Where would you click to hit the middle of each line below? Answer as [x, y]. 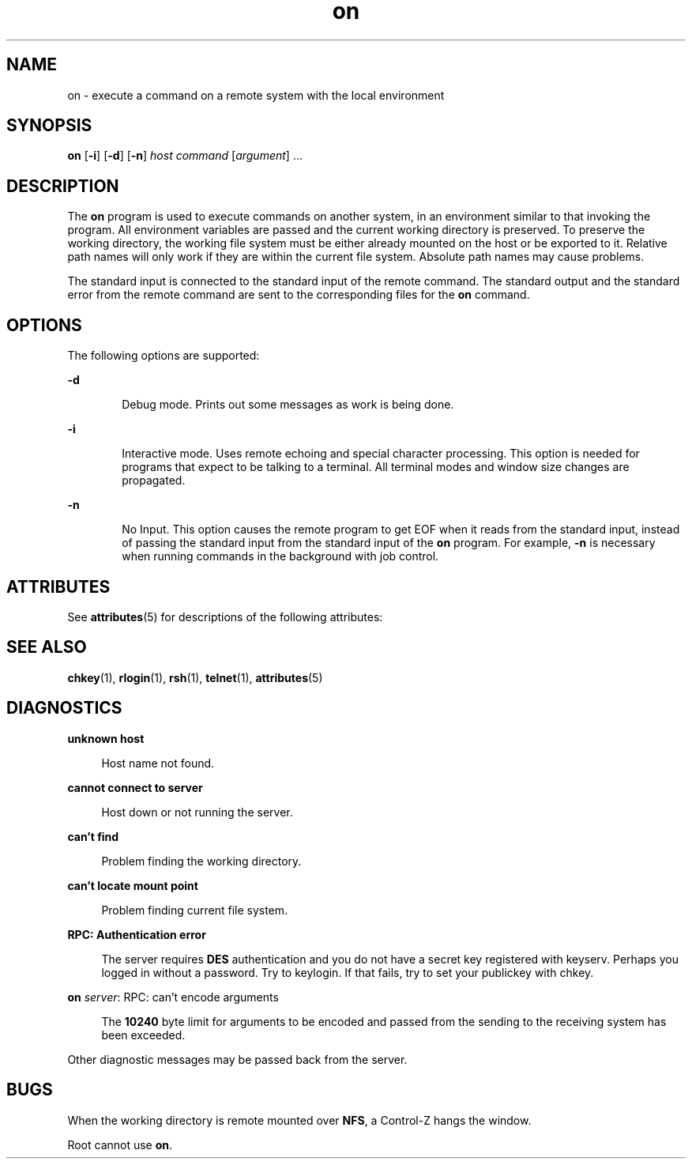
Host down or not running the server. [197, 812]
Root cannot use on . [120, 1144]
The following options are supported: [164, 356]
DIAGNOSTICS [64, 708]
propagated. [154, 481]
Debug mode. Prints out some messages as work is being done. [288, 405]
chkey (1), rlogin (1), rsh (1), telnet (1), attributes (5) [195, 677]
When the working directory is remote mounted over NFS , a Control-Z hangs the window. [299, 1120]
